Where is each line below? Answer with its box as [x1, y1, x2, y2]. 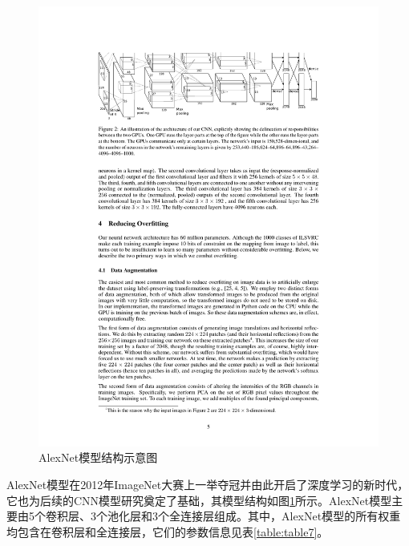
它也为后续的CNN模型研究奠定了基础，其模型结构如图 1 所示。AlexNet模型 [6, 491, 392, 508]
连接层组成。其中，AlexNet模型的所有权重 [180, 508, 401, 524]
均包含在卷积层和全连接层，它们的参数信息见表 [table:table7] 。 [6, 523, 329, 540]
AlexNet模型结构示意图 [38, 449, 158, 466]
